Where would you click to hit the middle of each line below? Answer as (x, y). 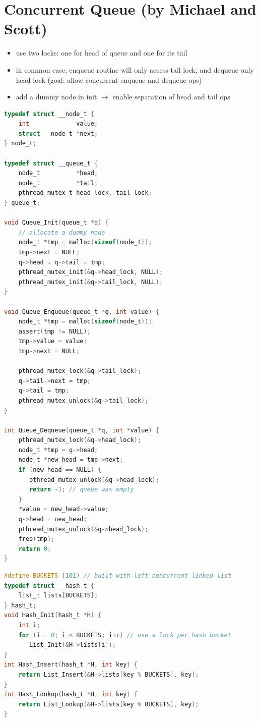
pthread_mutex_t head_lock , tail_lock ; (85, 193)
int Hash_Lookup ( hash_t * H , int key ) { (71, 695)
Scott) (26, 29)
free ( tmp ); (37, 539)
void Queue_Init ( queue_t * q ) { (56, 223)
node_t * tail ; (58, 183)
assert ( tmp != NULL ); (54, 331)
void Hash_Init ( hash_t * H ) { (53, 615)
